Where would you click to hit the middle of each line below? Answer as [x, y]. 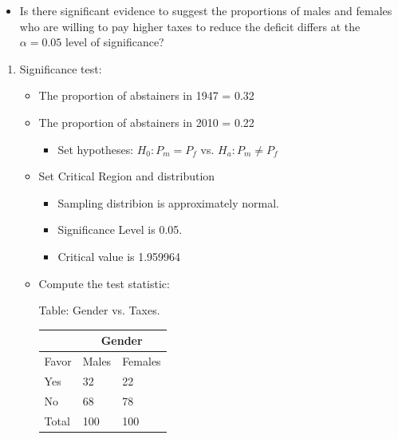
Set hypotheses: [96, 149]
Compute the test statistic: [104, 283]
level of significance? [114, 42]
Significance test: [61, 68]
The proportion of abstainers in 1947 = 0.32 [146, 95]
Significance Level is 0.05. [120, 229]
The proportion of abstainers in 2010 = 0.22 [146, 122]
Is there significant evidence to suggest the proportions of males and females [206, 10]
